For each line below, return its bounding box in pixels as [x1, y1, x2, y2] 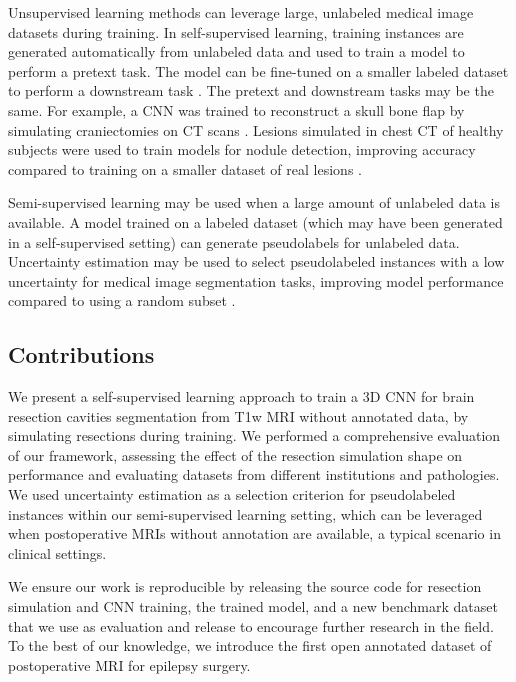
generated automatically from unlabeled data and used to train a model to [8, 41, 465, 62]
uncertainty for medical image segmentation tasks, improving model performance [8, 270, 504, 291]
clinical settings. [8, 542, 107, 563]
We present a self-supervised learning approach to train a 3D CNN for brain [8, 386, 475, 407]
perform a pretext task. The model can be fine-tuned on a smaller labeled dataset [8, 60, 509, 81]
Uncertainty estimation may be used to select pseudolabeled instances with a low [8, 251, 505, 272]
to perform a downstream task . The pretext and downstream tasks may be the [8, 80, 494, 101]
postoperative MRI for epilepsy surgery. [8, 654, 251, 675]
